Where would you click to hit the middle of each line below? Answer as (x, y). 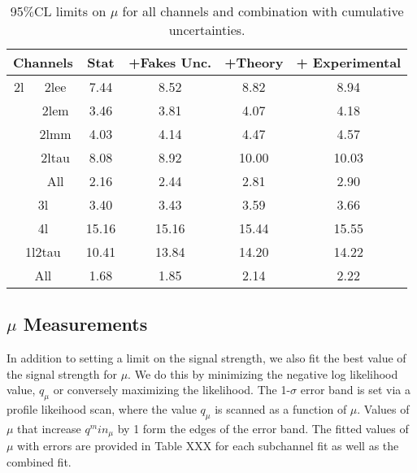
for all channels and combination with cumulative (263, 11)
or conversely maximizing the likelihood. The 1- (172, 390)
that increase (49, 428)
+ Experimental (349, 62)
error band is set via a (355, 390)
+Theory (254, 62)
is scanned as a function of (281, 409)
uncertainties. (207, 30)
